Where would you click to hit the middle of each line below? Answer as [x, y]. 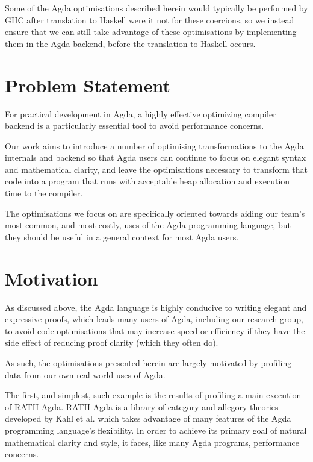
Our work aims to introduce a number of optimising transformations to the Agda [154, 145]
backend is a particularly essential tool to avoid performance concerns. [135, 126]
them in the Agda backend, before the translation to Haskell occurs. [130, 43]
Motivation [51, 278]
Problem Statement [88, 85]
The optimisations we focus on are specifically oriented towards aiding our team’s [155, 213]
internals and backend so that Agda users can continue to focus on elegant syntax [156, 158]
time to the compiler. [44, 193]
